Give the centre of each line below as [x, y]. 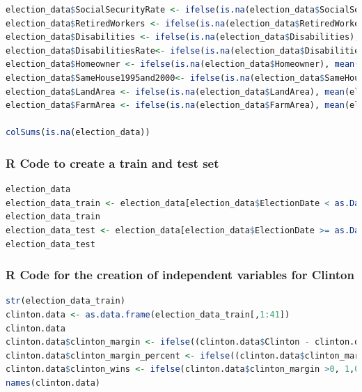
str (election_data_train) [65, 301]
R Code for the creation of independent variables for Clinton [180, 275]
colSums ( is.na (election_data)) [78, 133]
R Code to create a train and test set [112, 163]
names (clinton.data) [53, 383]
